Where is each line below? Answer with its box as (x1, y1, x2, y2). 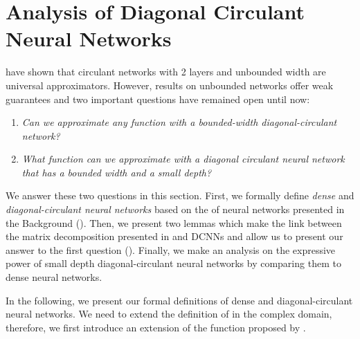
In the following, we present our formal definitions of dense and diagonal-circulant (6, 293, 353, 307)
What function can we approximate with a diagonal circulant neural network (21, 152, 345, 166)
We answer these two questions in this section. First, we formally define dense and (6, 188, 354, 203)
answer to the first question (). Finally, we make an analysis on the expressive (6, 242, 336, 257)
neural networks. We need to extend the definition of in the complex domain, (6, 306, 332, 321)
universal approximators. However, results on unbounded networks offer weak (6, 77, 334, 92)
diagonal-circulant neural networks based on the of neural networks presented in (6, 202, 345, 217)
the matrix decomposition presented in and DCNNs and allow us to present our (6, 229, 343, 244)
